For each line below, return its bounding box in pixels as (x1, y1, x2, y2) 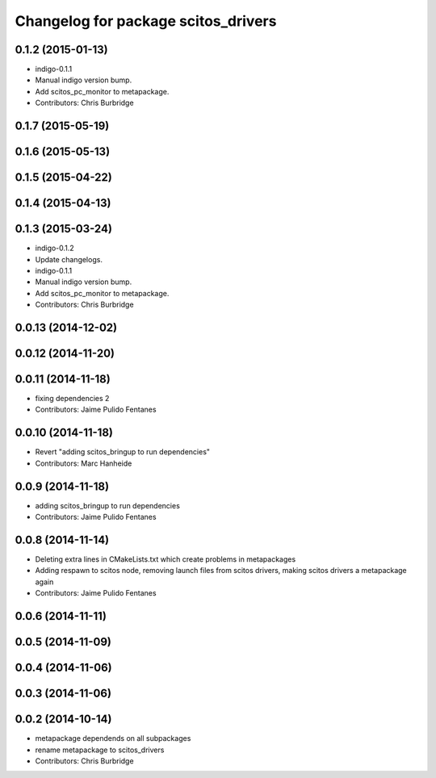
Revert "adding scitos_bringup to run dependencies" (35, 447, 210, 457)
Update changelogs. (35, 254, 103, 264)
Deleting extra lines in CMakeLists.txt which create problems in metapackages (35, 554, 296, 564)
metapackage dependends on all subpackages (35, 734, 191, 743)
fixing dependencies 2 (35, 394, 110, 404)
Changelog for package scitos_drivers (15, 12, 277, 30)
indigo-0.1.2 (35, 243, 74, 253)
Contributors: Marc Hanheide (35, 458, 132, 468)
